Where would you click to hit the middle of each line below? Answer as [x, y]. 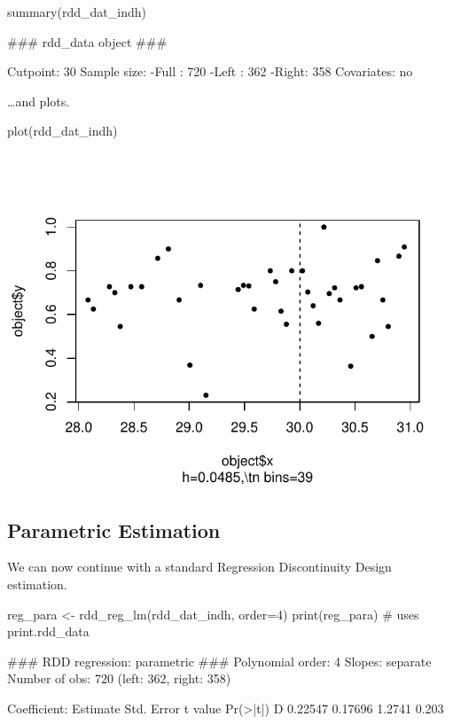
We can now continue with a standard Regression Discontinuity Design [199, 567]
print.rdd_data [48, 631]
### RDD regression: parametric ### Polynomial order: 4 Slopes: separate [219, 661]
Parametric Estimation [114, 529]
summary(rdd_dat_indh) [77, 12]
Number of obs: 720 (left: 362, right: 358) [119, 678]
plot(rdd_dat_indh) [63, 131]
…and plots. [39, 101]
